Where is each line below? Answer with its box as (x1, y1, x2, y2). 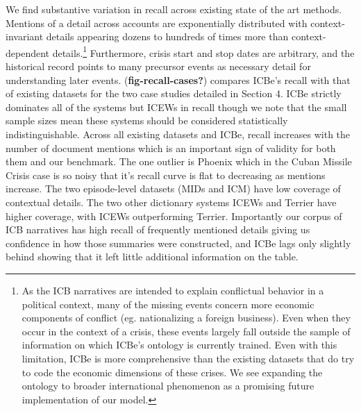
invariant (6, 29, 44, 44)
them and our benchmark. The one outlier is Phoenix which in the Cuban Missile (6, 154, 352, 169)
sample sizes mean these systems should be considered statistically (6, 113, 288, 128)
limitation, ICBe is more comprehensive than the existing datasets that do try (22, 351, 355, 365)
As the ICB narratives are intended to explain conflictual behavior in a (22, 283, 324, 297)
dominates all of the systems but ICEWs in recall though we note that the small (6, 99, 347, 114)
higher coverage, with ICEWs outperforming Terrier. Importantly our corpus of (6, 208, 342, 223)
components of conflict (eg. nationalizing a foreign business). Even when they (22, 310, 351, 325)
